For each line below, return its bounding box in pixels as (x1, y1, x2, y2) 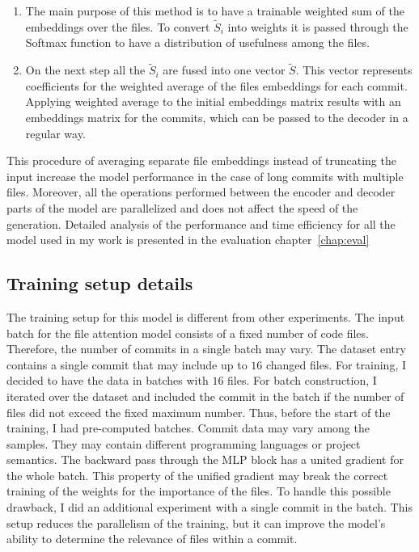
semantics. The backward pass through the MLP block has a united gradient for (6, 451, 404, 468)
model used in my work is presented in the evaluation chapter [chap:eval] (6, 231, 370, 248)
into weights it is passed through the (227, 18, 408, 35)
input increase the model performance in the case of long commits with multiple (6, 167, 404, 184)
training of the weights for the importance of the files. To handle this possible (6, 482, 391, 499)
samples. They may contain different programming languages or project (6, 435, 361, 452)
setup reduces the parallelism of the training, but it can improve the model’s (6, 514, 386, 531)
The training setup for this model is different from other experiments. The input (6, 308, 405, 325)
